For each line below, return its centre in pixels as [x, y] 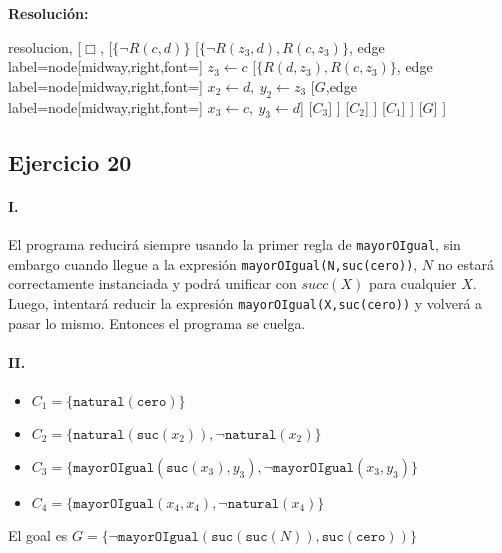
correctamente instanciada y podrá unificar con [152, 283]
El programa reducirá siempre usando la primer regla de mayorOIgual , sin [234, 243]
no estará [465, 263]
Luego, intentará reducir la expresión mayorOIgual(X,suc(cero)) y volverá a [245, 302]
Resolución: [48, 13]
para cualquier [412, 283]
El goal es [38, 534]
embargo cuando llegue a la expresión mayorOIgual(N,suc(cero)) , [213, 263]
